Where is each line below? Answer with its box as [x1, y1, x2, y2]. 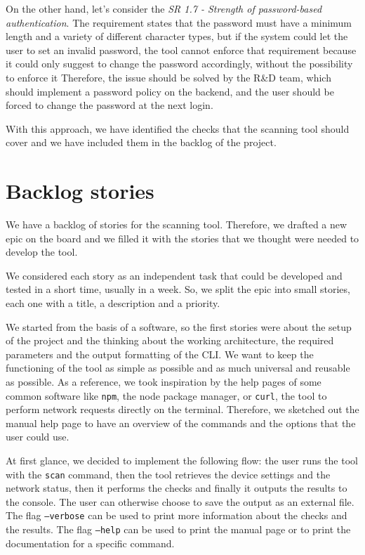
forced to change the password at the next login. [6, 98, 213, 112]
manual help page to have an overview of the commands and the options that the [6, 415, 356, 430]
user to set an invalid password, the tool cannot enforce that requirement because [6, 42, 357, 57]
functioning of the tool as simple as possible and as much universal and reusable [6, 360, 350, 375]
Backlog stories [6, 176, 154, 205]
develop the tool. [6, 244, 78, 259]
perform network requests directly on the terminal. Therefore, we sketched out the [6, 402, 359, 417]
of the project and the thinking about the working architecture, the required [6, 333, 334, 348]
